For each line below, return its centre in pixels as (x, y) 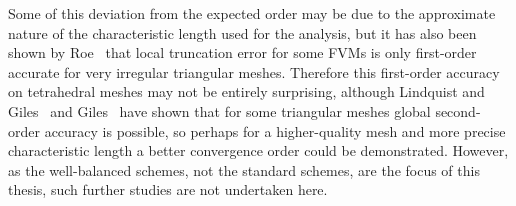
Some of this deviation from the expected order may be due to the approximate (252, 13)
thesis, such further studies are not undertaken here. (168, 189)
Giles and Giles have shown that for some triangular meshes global (219, 110)
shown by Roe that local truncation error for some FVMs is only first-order (242, 52)
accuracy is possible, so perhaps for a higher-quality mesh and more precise (275, 130)
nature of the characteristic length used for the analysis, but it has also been (242, 32)
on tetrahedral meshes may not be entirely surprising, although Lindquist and (246, 91)
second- (458, 110)
